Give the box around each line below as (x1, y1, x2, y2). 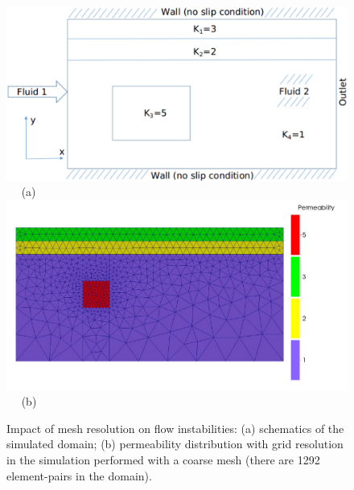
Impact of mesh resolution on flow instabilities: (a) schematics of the (6, 419, 344, 436)
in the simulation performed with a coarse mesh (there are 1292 (6, 451, 320, 468)
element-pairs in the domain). (6, 467, 152, 484)
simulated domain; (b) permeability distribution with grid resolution (6, 435, 344, 452)
